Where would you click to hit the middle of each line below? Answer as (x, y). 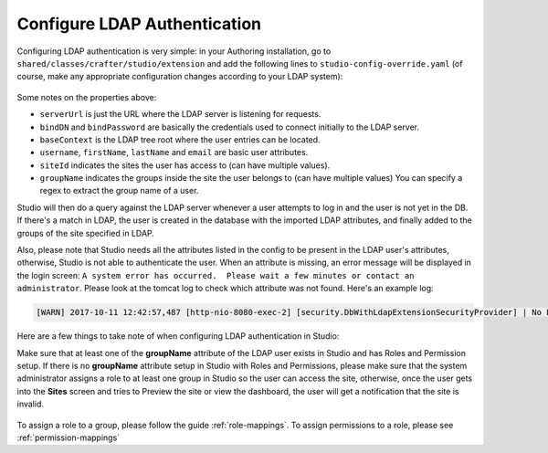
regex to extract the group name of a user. (119, 191)
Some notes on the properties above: (87, 97)
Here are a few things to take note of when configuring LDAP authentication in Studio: (178, 336)
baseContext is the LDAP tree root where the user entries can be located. (180, 139)
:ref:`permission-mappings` (68, 437)
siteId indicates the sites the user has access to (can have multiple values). (185, 165)
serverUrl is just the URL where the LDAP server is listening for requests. (180, 114)
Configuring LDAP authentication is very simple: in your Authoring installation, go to (174, 51)
